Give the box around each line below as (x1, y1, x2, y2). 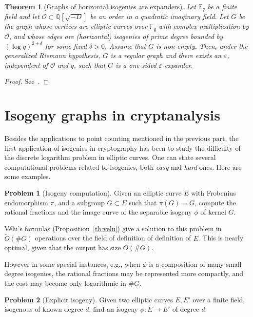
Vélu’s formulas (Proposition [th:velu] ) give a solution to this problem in (4, 223, 222, 233)
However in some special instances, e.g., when (4, 258, 140, 269)
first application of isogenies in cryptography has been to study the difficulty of (4, 142, 241, 153)
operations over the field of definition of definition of (35, 233, 191, 243)
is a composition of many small (149, 258, 242, 269)
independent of (4, 59, 48, 70)
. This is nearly (198, 233, 244, 243)
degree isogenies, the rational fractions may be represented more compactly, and (4, 268, 244, 278)
